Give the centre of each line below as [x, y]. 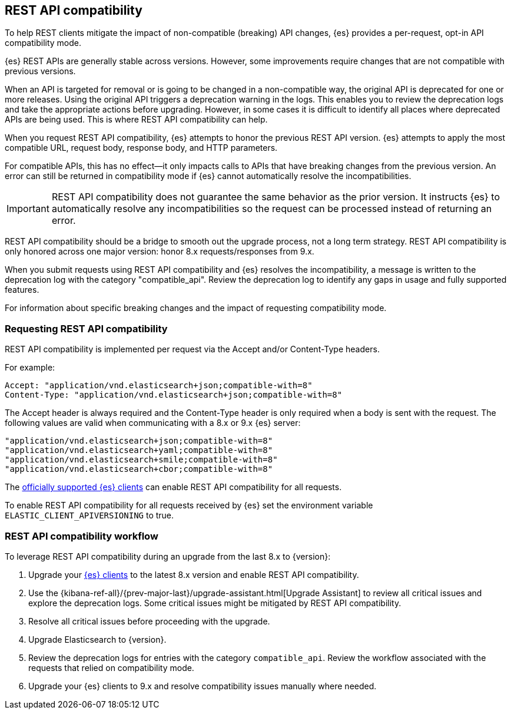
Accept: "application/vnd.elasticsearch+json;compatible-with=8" [159, 386]
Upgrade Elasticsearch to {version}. [97, 639]
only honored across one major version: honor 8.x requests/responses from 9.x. [160, 252]
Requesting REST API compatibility [86, 328]
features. [22, 290]
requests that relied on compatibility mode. [111, 667]
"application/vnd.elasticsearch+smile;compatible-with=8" [141, 460]
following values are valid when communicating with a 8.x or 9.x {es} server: [153, 423]
